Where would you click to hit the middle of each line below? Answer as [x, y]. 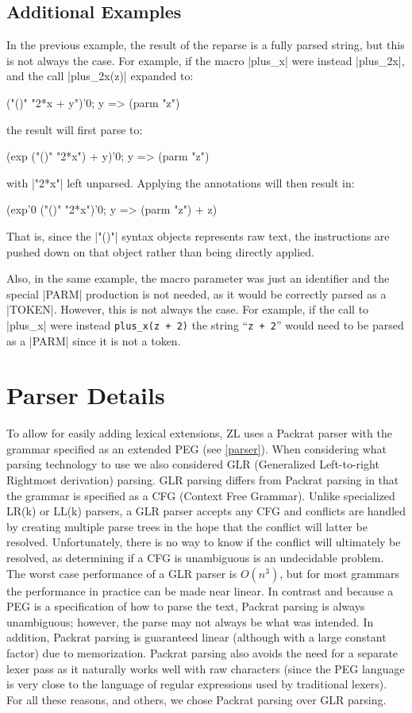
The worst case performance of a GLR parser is [122, 573]
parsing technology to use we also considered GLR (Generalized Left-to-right [193, 464]
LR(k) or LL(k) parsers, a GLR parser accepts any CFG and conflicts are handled [206, 511]
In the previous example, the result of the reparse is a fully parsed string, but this [206, 45]
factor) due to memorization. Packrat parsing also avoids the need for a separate [202, 653]
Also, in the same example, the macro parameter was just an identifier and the [198, 278]
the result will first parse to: [75, 129]
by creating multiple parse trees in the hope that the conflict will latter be [187, 526]
